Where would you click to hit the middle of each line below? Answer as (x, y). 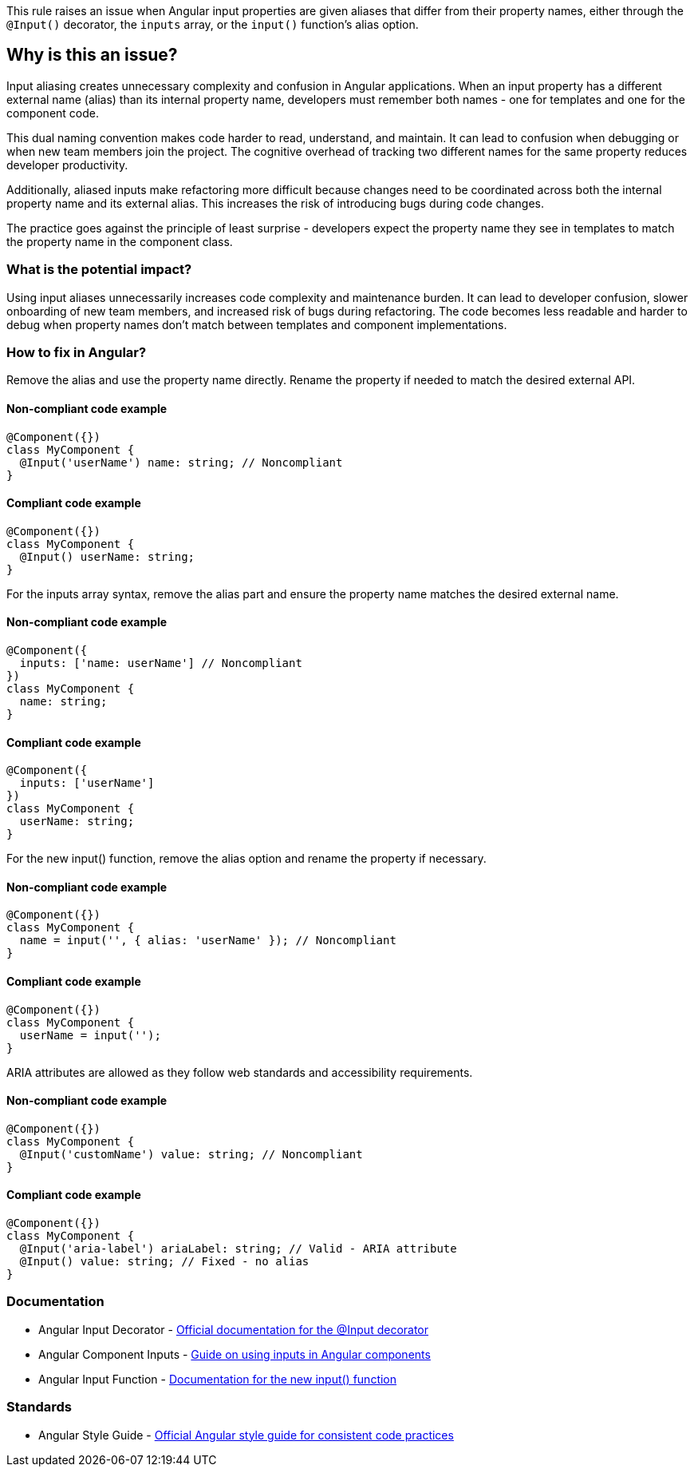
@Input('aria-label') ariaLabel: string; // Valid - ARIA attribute (238, 1249)
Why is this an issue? (92, 55)
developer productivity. (67, 165)
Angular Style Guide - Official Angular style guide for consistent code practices (246, 1435)
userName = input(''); (90, 1035)
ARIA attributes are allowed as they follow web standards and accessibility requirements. (240, 1072)
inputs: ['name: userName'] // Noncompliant (161, 663)
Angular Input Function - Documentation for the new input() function (218, 1379)
